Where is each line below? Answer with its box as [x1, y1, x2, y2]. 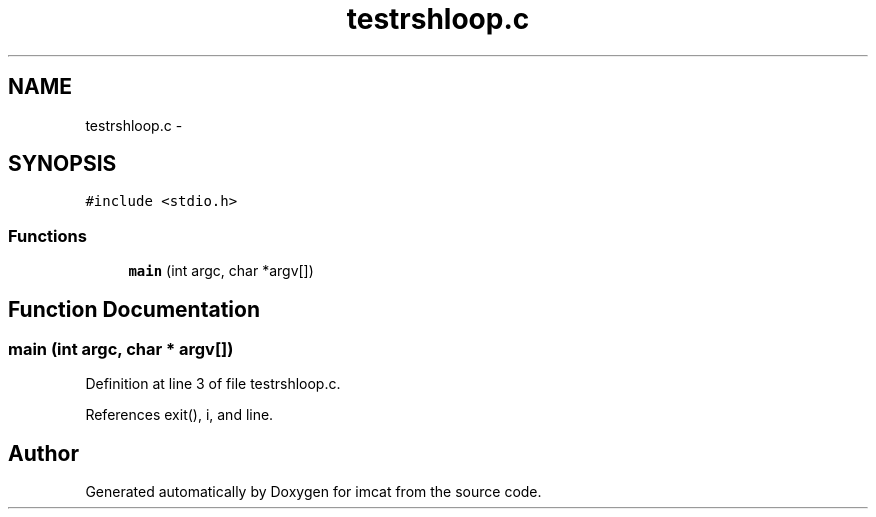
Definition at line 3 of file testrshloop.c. [85, 375, 341, 393]
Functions [8, 225, 87, 246]
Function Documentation [8, 296, 260, 322]
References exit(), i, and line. [85, 406, 274, 424]
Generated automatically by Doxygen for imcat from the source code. [85, 483, 542, 501]
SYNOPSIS [8, 151, 117, 177]
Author [8, 440, 79, 466]
